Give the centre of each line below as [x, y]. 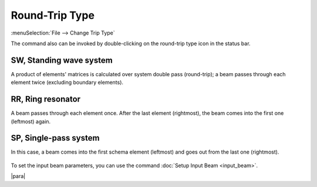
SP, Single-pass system [55, 138]
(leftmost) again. [31, 121]
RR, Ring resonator [46, 99]
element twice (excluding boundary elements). [67, 83]
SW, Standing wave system [62, 60]
